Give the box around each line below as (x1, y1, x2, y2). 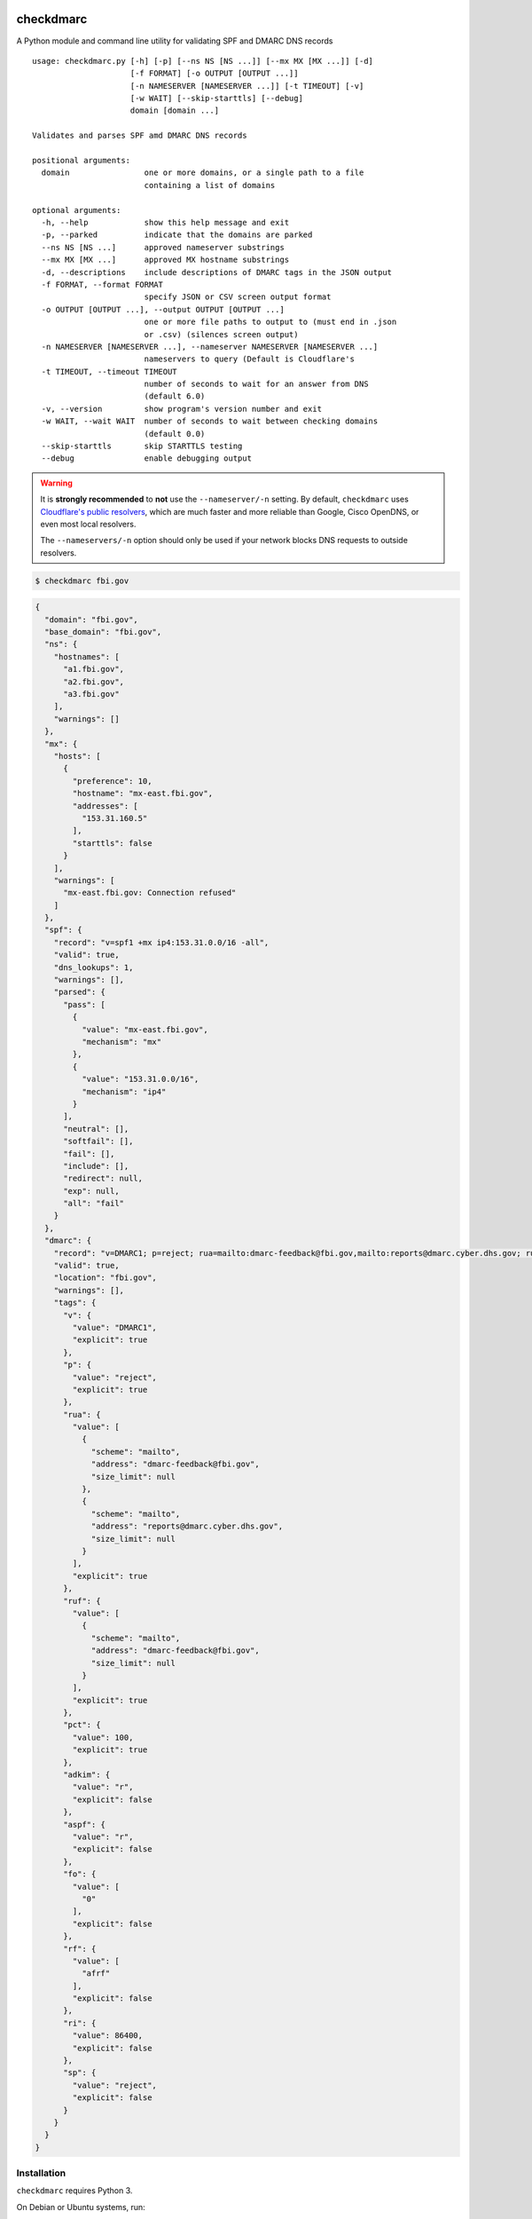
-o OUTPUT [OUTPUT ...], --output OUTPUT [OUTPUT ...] (41, 304, 286, 314)
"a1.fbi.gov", (63, 664, 124, 675)
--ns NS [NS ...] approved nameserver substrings (41, 242, 286, 252)
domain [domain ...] (129, 106, 220, 115)
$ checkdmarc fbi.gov (35, 575, 129, 586)
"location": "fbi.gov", (53, 1273, 157, 1283)
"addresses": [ (72, 801, 139, 811)
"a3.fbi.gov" (63, 689, 120, 699)
